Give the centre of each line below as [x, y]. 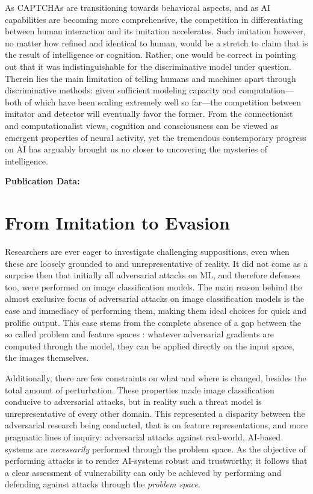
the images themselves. [47, 358]
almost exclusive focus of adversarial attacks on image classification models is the [155, 299]
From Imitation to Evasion [117, 223]
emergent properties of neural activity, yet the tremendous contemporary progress [156, 137]
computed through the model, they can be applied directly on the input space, [150, 345]
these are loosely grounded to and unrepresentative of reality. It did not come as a [156, 263]
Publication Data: [42, 181]
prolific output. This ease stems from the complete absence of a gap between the [153, 322]
